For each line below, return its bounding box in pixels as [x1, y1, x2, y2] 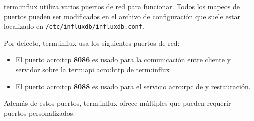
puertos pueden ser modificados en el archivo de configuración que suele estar [4, 11, 241, 21]
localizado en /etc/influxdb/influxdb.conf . [4, 21, 144, 31]
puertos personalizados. [4, 107, 75, 118]
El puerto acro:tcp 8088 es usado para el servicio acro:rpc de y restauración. [15, 81, 251, 91]
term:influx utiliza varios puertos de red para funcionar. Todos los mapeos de [4, 1, 240, 11]
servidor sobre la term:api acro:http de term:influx [15, 64, 170, 75]
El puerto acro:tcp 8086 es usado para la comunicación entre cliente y [15, 54, 231, 65]
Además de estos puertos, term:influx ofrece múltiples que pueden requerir [4, 98, 231, 108]
